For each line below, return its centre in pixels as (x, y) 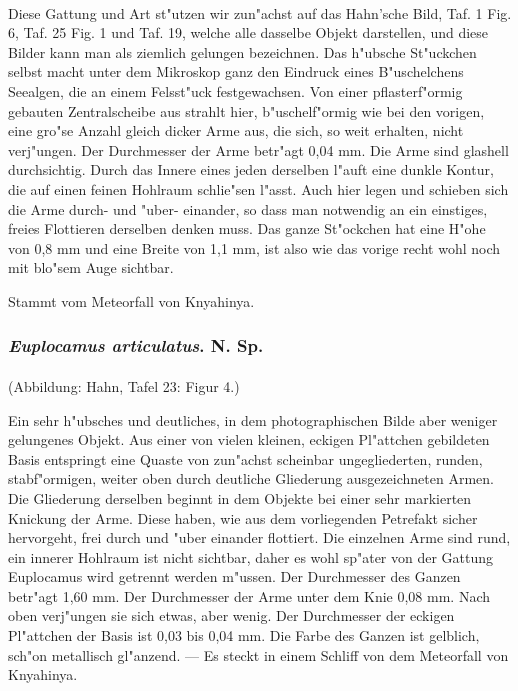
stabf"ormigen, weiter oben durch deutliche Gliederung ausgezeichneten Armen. (251, 478)
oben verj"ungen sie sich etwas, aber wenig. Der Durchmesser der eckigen (231, 615)
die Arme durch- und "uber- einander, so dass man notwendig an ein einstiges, (248, 208)
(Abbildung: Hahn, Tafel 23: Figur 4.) (124, 385)
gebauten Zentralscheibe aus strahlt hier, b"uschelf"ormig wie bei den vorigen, (246, 110)
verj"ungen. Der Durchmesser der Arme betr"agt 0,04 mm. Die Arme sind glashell (258, 149)
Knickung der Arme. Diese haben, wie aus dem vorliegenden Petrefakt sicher (243, 517)
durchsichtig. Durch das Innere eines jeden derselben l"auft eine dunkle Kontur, (251, 169)
